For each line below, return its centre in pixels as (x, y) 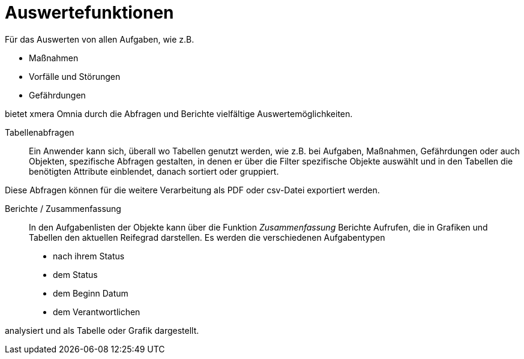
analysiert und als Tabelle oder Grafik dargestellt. (102, 330)
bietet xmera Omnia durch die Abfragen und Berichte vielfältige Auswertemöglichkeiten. (179, 113)
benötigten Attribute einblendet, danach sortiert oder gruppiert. (154, 171)
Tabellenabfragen (40, 132)
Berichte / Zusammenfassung (63, 208)
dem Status (75, 274)
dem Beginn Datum (91, 293)
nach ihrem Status (89, 256)
